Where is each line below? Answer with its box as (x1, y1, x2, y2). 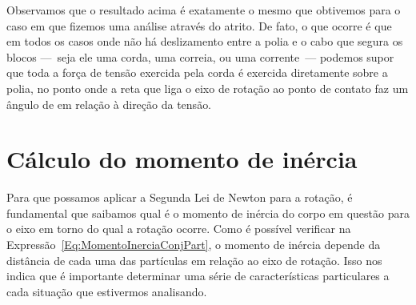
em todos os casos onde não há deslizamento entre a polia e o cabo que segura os (6, 33, 403, 50)
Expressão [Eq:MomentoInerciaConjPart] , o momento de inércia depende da (6, 236, 381, 253)
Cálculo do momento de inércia (6, 142, 358, 175)
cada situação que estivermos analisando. (6, 283, 207, 299)
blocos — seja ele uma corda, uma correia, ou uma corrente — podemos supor (6, 48, 394, 65)
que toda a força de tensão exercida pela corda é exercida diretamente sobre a (6, 64, 388, 81)
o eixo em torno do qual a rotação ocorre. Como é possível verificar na (6, 220, 351, 237)
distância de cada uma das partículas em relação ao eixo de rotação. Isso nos (6, 251, 382, 268)
